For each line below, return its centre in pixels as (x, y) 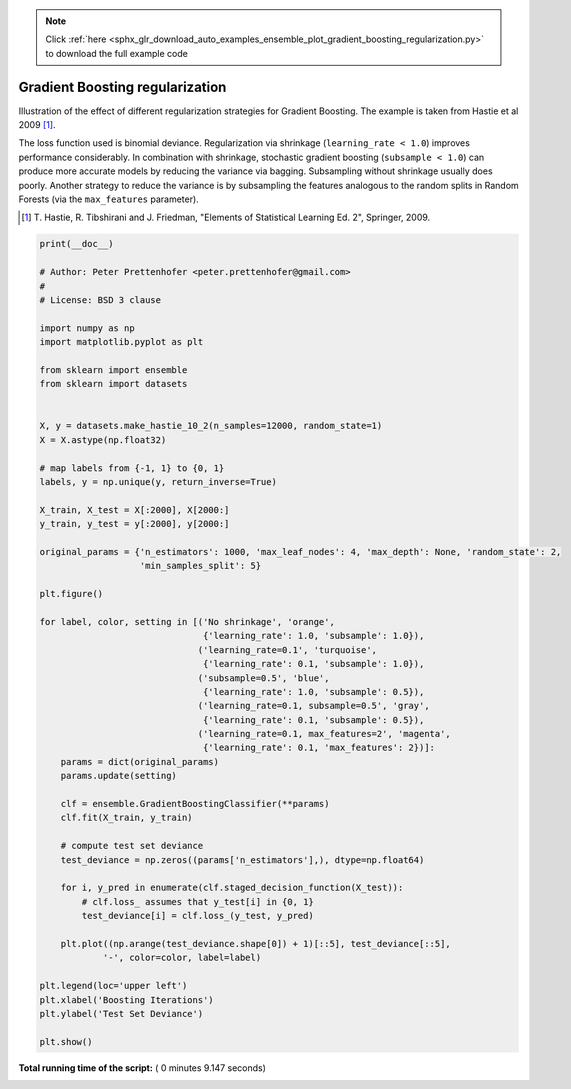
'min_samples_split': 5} (200, 566)
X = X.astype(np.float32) (103, 439)
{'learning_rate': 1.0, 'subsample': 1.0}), (313, 636)
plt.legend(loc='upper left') (113, 986)
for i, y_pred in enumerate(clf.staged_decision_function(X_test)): (232, 888)
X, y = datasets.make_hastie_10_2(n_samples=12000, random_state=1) (211, 426)
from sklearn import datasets (113, 384)
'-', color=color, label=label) (182, 958)
